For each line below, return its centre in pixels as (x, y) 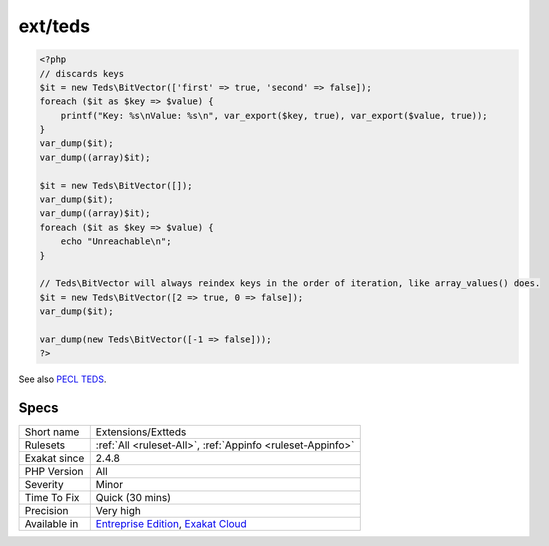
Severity (44, 485)
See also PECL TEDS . (62, 379)
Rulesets (44, 445)
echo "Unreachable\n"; (116, 241)
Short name (52, 432)
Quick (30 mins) (133, 498)
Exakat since (54, 458)
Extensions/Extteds (141, 432)
